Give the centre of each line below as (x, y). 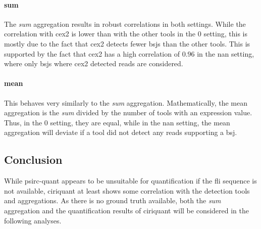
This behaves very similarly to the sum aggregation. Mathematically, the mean (126, 102)
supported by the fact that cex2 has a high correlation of (92, 53)
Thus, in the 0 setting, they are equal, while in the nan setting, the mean (117, 122)
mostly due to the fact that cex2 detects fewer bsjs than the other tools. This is (127, 43)
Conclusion (33, 159)
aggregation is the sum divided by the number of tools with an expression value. (128, 112)
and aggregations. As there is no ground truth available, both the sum (113, 200)
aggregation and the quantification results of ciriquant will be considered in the (127, 210)
